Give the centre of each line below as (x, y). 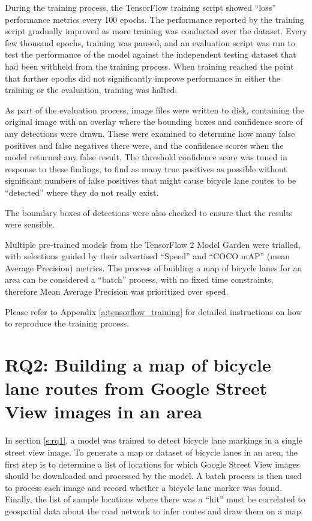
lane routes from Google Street (136, 388)
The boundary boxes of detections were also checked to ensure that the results (149, 212)
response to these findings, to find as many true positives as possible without (146, 168)
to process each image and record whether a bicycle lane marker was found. (144, 487)
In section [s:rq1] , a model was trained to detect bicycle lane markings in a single (154, 440)
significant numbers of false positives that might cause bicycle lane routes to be (151, 180)
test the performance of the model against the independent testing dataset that (151, 54)
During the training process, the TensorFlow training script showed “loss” (140, 7)
